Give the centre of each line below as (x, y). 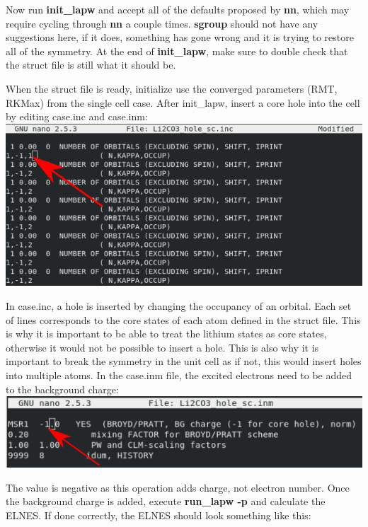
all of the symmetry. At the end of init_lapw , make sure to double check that (177, 51)
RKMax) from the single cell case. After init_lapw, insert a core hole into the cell (183, 102)
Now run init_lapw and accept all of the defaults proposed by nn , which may (178, 9)
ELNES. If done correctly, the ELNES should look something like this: (159, 515)
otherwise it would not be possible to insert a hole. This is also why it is (162, 347)
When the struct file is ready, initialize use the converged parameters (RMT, (172, 88)
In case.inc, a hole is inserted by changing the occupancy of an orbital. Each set (179, 306)
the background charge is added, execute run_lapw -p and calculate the (166, 501)
